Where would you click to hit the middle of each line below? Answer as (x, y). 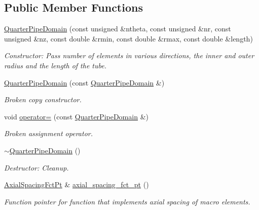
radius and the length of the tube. (55, 65)
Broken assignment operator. (48, 133)
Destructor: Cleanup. (36, 167)
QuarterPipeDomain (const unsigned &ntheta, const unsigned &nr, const (118, 29)
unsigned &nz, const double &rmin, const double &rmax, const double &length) (128, 38)
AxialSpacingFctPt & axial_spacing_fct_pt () (77, 184)
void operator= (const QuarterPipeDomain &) (76, 116)
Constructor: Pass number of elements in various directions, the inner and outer (129, 55)
